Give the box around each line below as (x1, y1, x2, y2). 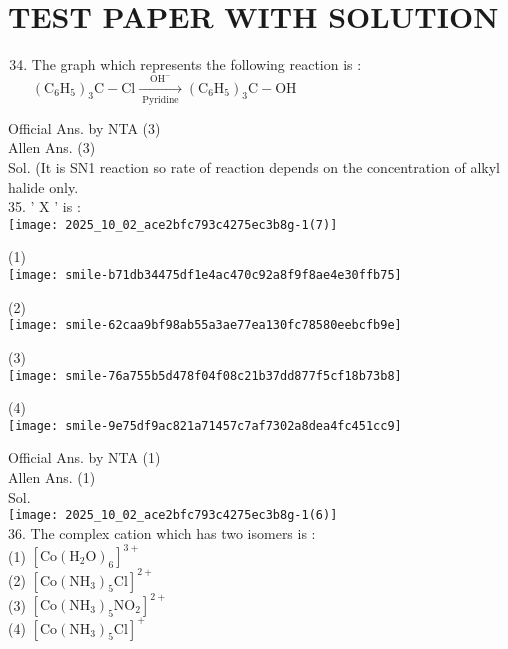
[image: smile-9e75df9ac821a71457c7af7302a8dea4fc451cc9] (8, 418, 402, 433)
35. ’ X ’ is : (8, 196, 81, 217)
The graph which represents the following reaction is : (31, 54, 362, 75)
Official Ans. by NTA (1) (8, 447, 161, 468)
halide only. (8, 176, 79, 197)
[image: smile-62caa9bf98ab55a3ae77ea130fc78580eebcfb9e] (8, 318, 402, 333)
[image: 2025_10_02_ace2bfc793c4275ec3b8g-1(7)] (8, 217, 338, 232)
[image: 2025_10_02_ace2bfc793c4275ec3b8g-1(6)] (8, 508, 338, 523)
